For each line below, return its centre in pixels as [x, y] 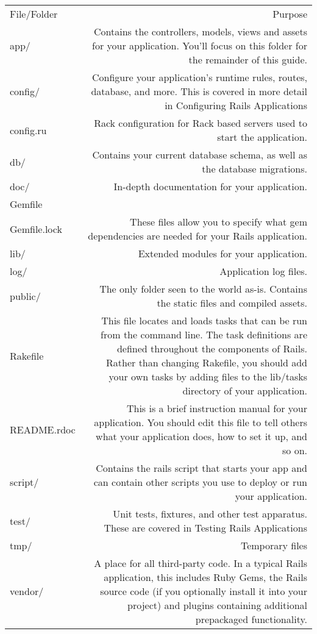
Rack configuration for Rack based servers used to [201, 123]
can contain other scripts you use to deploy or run [200, 482]
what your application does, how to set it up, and [201, 436]
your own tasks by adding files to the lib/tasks [208, 376]
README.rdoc [43, 429]
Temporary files [274, 545]
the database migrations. [255, 169]
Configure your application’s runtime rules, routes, [200, 77]
